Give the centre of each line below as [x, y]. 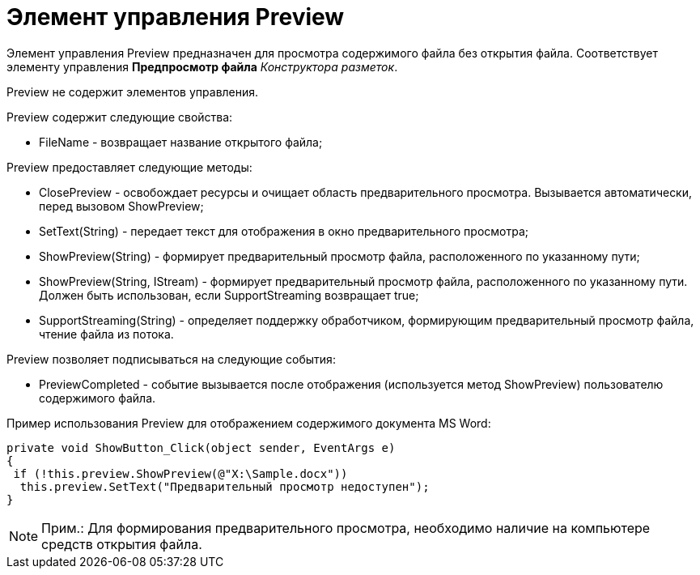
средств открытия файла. [122, 544]
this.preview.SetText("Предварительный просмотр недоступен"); [225, 486]
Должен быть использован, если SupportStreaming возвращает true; [229, 295]
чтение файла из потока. [106, 334]
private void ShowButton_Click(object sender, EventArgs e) [201, 447]
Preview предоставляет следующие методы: [129, 167]
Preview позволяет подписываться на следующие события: [171, 359]
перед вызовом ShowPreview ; [121, 206]
